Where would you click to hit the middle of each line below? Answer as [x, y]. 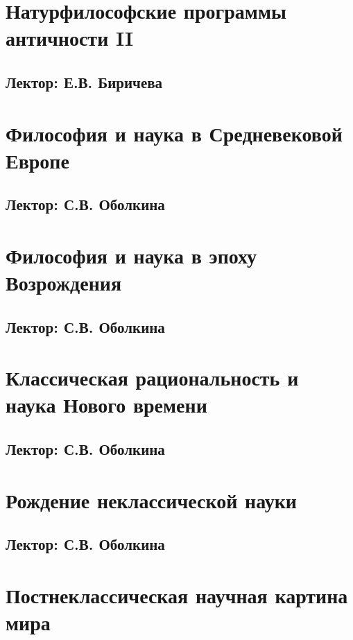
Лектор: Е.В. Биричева [84, 81]
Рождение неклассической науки [151, 500]
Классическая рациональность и [152, 378]
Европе [37, 160]
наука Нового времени [106, 405]
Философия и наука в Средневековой [174, 133]
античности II [70, 38]
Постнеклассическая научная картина [177, 595]
